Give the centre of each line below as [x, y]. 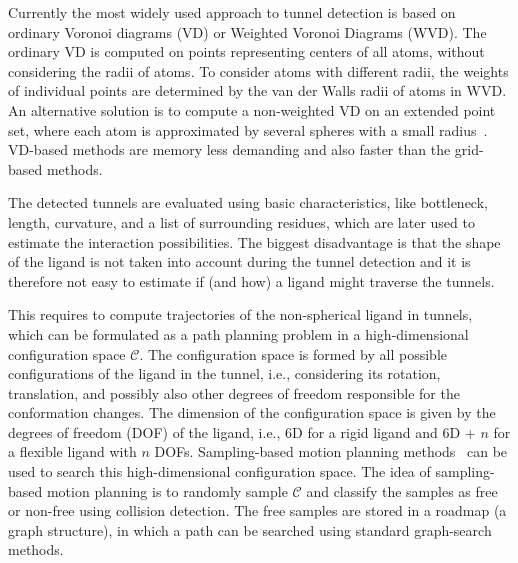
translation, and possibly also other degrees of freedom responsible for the [234, 392]
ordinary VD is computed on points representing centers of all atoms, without [246, 51]
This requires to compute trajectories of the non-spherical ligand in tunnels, [240, 314]
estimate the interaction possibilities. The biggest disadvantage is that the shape [254, 241]
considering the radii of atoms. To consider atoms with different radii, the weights [258, 70]
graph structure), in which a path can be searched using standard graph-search [250, 529]
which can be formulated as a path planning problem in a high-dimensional [238, 333]
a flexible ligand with [72, 451]
